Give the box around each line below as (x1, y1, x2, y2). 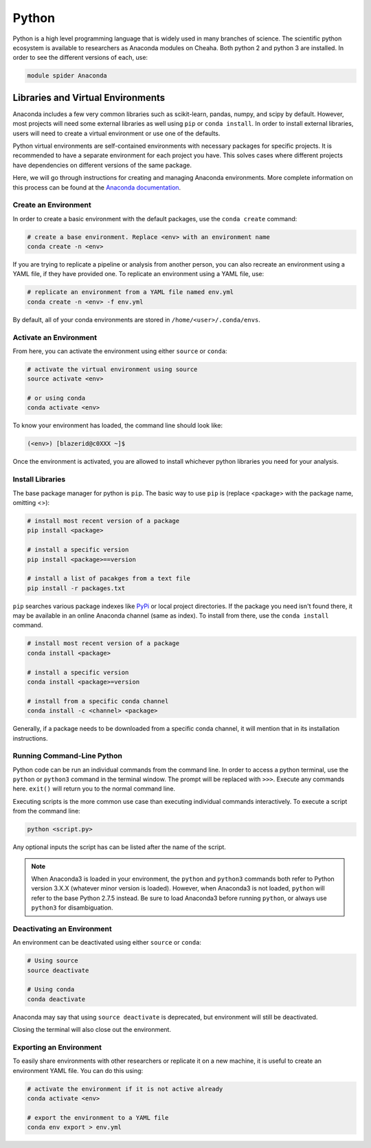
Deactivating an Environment (12, 924, 113, 934)
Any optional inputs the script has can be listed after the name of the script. (12, 843, 227, 851)
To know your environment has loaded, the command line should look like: (12, 421, 223, 429)
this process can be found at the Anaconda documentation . (12, 183, 181, 192)
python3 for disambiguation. (31, 903, 113, 912)
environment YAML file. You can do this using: (12, 1066, 144, 1074)
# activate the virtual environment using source (27, 365, 198, 373)
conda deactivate (27, 995, 86, 1003)
